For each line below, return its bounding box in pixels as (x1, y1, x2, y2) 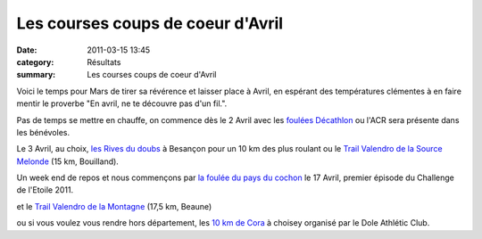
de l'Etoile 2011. (16, 185, 74, 195)
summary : (16, 70, 56, 80)
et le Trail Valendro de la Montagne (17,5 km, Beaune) (16, 201, 212, 211)
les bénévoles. (16, 127, 71, 137)
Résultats (87, 56, 121, 67)
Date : (16, 45, 37, 55)
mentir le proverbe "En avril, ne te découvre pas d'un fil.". (16, 98, 228, 109)
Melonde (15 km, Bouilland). (16, 156, 120, 167)
